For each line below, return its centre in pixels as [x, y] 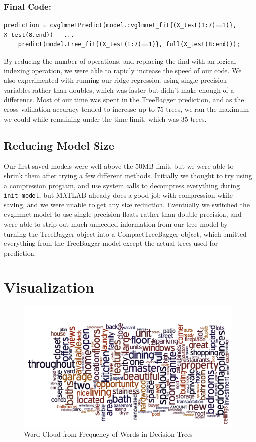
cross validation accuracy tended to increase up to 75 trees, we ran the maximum [127, 109]
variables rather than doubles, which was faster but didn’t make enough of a [119, 89]
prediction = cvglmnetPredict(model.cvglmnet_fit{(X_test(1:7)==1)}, [120, 25]
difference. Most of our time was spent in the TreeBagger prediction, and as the [124, 99]
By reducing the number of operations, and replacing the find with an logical [120, 61]
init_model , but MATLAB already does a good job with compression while [119, 195]
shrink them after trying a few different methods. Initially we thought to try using [128, 175]
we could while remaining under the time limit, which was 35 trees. [105, 119]
